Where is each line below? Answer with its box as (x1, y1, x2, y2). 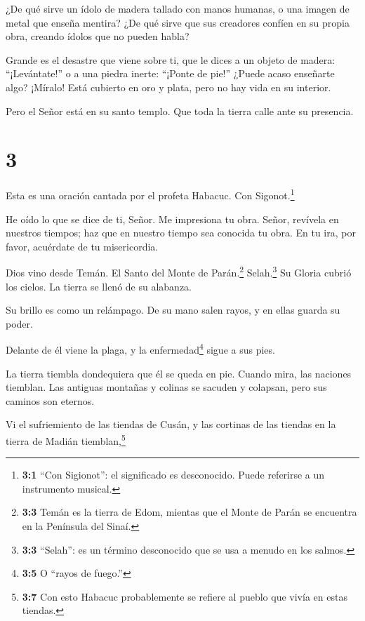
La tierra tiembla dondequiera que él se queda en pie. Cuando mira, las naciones (6, 366, 352, 380)
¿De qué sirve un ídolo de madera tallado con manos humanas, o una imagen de (6, 1, 350, 15)
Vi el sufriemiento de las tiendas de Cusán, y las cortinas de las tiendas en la (6, 417, 336, 432)
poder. (6, 316, 33, 330)
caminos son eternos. (6, 393, 95, 408)
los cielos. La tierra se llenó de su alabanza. (6, 279, 192, 293)
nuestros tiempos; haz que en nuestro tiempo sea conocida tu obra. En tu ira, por (6, 225, 356, 240)
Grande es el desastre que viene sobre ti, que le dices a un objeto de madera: (6, 52, 336, 67)
